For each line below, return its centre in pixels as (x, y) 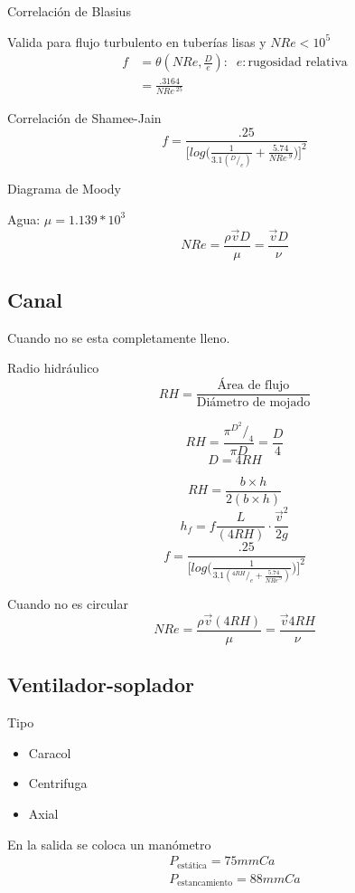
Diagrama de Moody (64, 189)
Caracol (50, 752)
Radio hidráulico (53, 368)
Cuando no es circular (68, 604)
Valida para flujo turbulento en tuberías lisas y (137, 41)
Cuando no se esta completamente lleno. (119, 337)
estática (192, 865)
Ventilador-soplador (101, 684)
